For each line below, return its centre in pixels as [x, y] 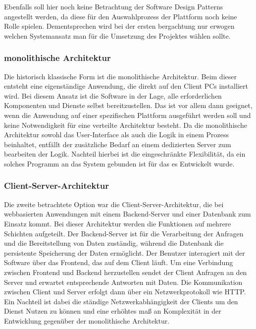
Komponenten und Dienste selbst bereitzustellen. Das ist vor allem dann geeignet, [128, 105]
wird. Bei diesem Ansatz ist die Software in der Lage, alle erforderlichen [113, 95]
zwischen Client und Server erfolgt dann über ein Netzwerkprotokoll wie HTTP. [125, 292]
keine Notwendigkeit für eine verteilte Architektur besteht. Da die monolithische [126, 125]
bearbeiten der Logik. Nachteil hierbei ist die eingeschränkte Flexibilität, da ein [125, 154]
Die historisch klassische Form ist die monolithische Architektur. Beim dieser [120, 76]
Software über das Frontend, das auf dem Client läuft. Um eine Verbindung [119, 262]
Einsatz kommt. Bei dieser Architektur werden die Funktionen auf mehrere [118, 223]
